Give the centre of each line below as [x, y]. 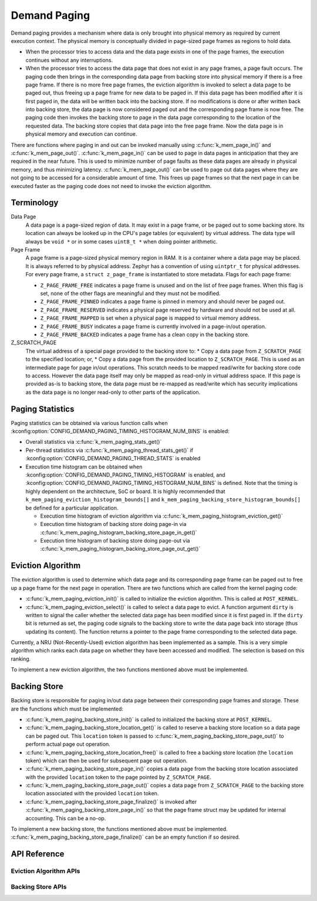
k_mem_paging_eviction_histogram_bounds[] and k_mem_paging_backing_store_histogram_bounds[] [163, 500]
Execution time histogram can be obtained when [84, 467]
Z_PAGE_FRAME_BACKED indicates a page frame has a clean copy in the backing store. [145, 334]
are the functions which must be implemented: [67, 709]
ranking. [21, 659]
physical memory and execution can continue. [81, 134]
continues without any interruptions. [69, 60]
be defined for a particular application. [72, 508]
